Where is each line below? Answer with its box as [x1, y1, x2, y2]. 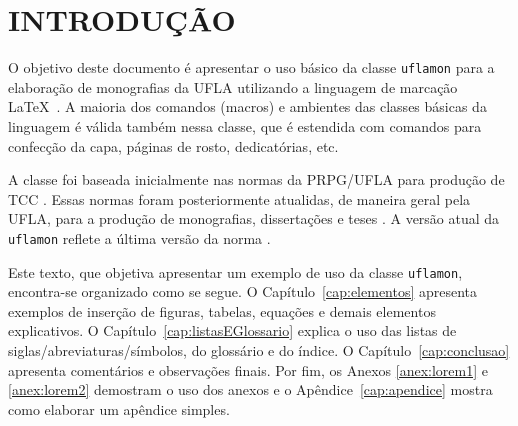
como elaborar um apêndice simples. [8, 398, 230, 419]
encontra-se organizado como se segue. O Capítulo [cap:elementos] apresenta [8, 281, 478, 302]
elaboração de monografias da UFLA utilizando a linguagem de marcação [8, 76, 458, 97]
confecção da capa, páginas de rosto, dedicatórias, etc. [8, 135, 339, 156]
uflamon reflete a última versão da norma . [8, 227, 271, 248]
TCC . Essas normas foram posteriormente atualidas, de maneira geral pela [8, 188, 471, 209]
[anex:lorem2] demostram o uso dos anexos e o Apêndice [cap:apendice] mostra [8, 379, 493, 400]
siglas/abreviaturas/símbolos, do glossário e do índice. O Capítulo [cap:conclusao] [8, 340, 510, 361]
